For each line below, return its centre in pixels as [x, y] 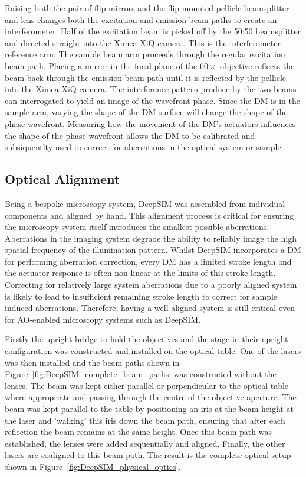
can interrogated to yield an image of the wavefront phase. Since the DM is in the [152, 100]
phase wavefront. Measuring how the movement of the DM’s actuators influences [150, 123]
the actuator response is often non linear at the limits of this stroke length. [140, 273]
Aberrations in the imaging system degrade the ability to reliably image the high [151, 238]
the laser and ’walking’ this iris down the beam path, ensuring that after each [145, 420]
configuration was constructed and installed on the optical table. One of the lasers [153, 351]
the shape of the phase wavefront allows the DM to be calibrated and [130, 135]
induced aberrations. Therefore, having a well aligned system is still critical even [150, 308]
